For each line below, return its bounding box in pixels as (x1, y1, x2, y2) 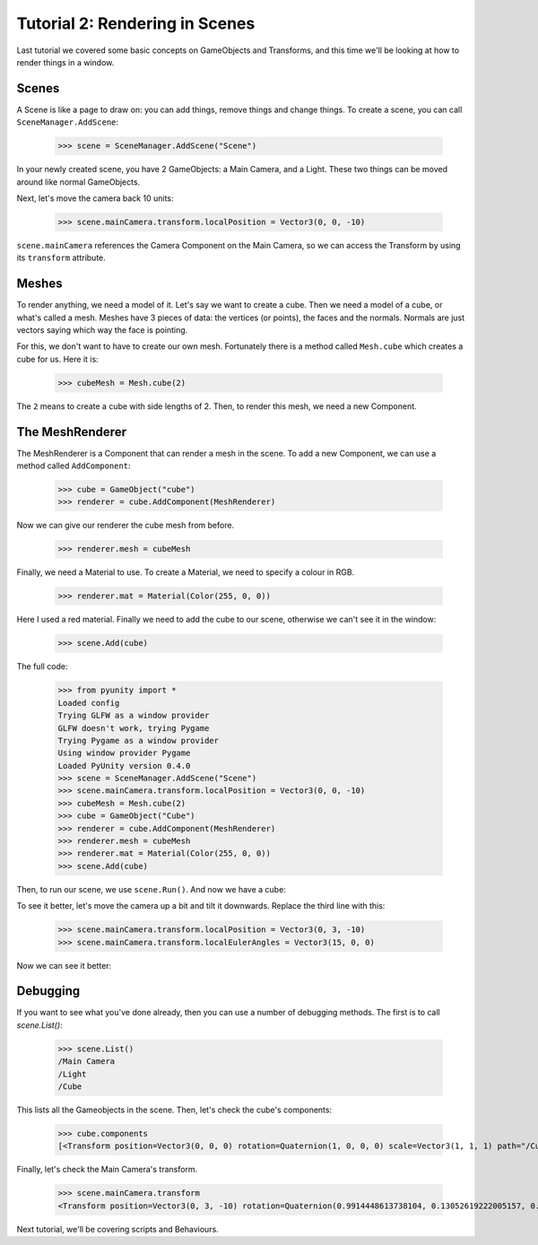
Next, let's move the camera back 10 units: (16, 193, 174, 204)
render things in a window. (16, 57, 115, 67)
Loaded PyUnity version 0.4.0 (57, 761, 191, 771)
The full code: (16, 661, 68, 672)
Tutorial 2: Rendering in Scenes (16, 13, 256, 33)
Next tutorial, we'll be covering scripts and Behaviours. (16, 1223, 219, 1234)
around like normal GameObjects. (16, 176, 141, 187)
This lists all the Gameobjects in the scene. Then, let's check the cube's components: (16, 1104, 332, 1115)
